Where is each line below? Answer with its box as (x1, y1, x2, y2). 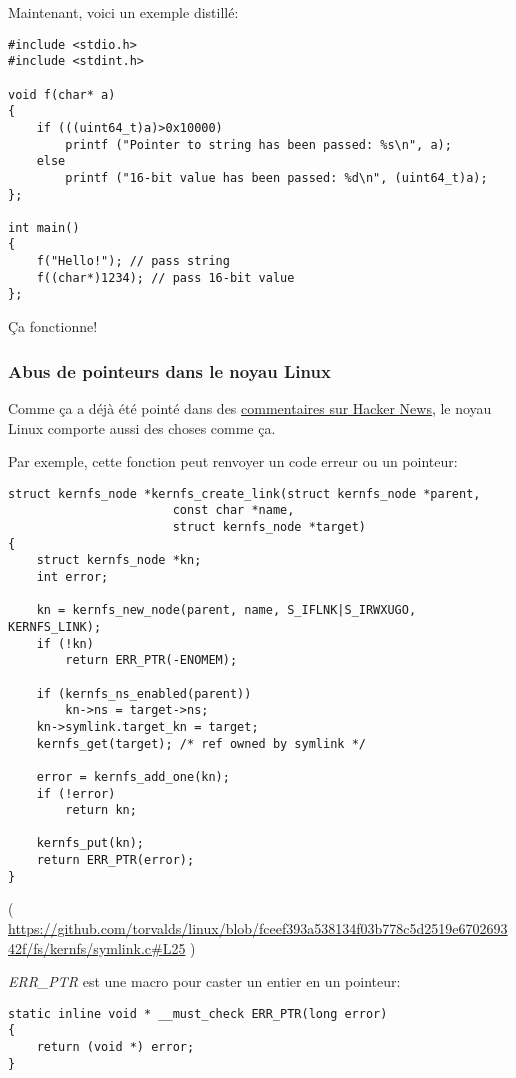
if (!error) (36, 786, 116, 801)
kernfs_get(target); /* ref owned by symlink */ (36, 736, 366, 751)
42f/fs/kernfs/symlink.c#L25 (8, 937, 186, 958)
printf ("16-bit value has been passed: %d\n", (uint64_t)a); (65, 170, 488, 185)
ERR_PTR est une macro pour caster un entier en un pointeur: (8, 971, 401, 992)
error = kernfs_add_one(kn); (36, 769, 230, 784)
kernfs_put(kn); (36, 836, 145, 851)
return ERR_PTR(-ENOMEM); (65, 653, 238, 668)
